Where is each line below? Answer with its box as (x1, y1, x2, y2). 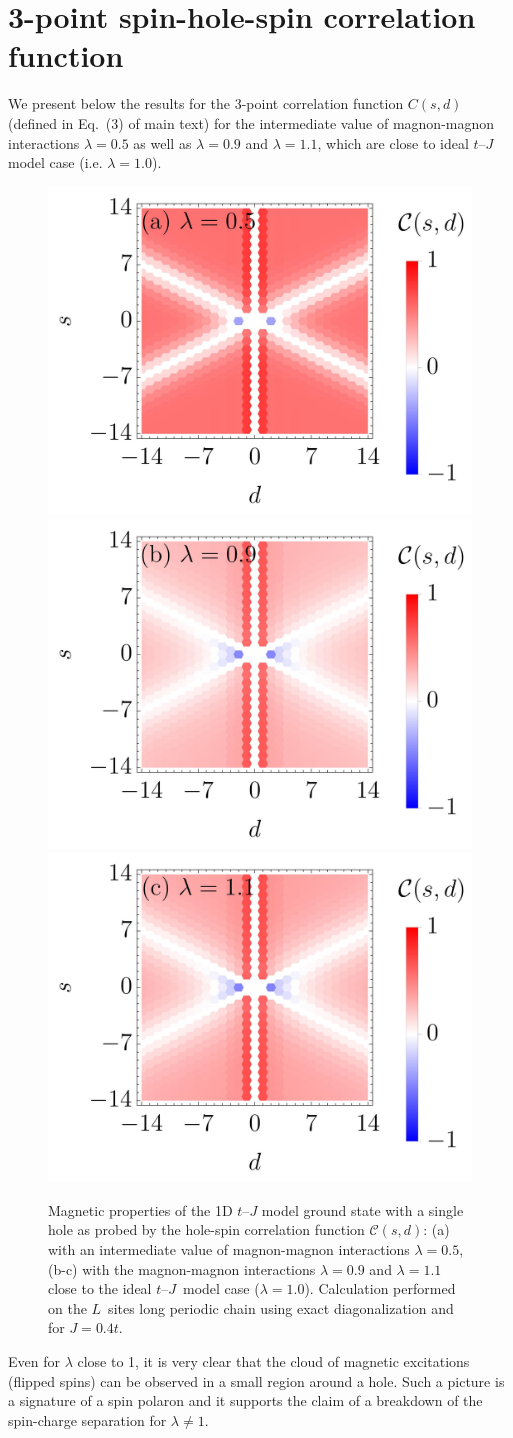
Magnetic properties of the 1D (48, 1199, 233, 1220)
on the (48, 1297, 87, 1318)
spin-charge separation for (8, 1409, 167, 1430)
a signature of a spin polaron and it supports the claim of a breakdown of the (8, 1390, 483, 1411)
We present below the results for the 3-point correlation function (8, 93, 404, 114)
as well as (133, 132, 192, 153)
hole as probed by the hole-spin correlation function (48, 1219, 365, 1240)
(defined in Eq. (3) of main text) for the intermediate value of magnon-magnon (8, 112, 495, 133)
